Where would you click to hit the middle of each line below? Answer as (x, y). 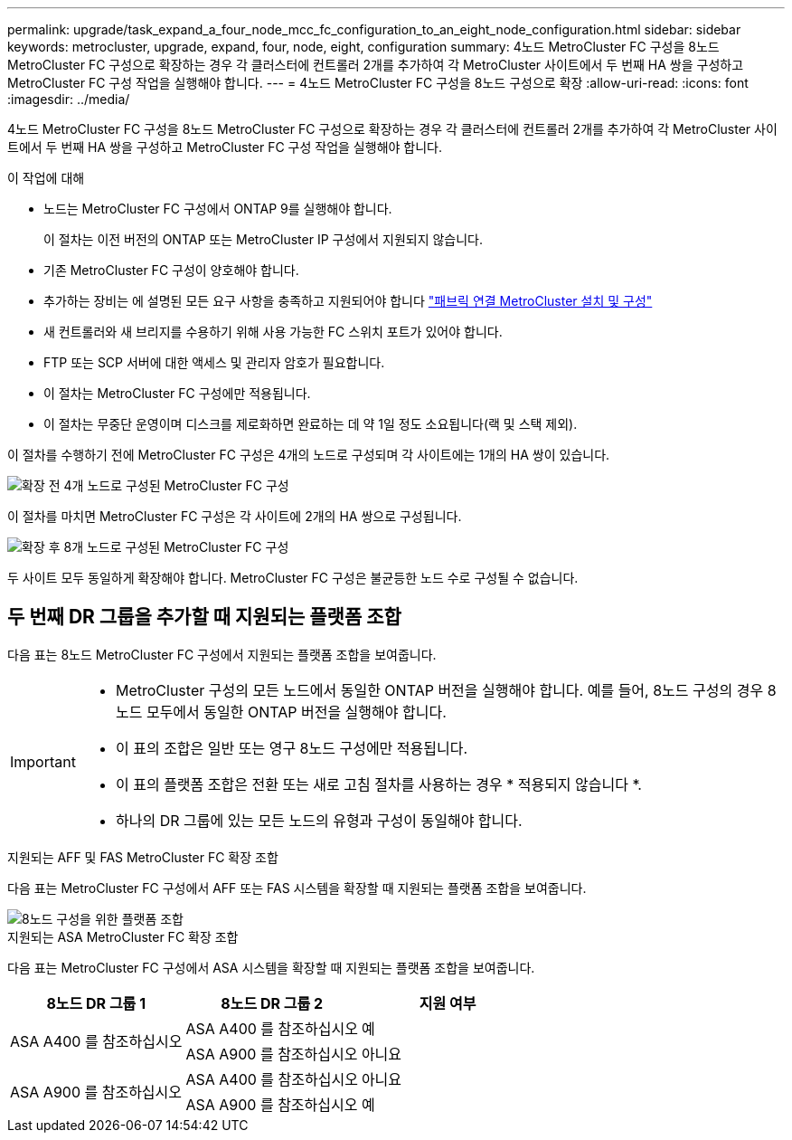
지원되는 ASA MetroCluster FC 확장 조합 (123, 936)
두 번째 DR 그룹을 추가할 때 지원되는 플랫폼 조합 (204, 617)
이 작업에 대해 (46, 178)
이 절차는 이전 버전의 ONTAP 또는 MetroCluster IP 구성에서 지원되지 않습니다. (264, 239)
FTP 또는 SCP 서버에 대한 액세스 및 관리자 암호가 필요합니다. (214, 362)
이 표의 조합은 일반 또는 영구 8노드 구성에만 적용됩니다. (292, 748)
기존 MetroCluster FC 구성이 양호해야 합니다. (171, 270)
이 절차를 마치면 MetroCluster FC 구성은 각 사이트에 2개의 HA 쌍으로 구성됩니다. (235, 516)
